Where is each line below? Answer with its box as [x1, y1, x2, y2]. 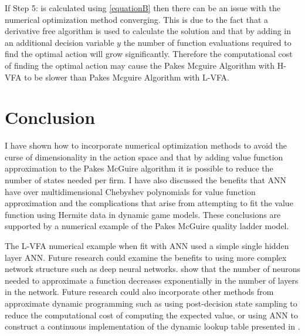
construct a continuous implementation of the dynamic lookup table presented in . [5, 320, 300, 332]
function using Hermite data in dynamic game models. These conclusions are [5, 208, 281, 220]
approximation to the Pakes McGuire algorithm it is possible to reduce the [5, 162, 273, 174]
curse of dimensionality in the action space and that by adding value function [5, 150, 283, 163]
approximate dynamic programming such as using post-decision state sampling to [5, 297, 297, 309]
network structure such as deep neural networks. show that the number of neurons [5, 263, 300, 275]
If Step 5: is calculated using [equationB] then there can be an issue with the [5, 2, 280, 14]
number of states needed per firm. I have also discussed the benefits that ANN [5, 174, 287, 186]
